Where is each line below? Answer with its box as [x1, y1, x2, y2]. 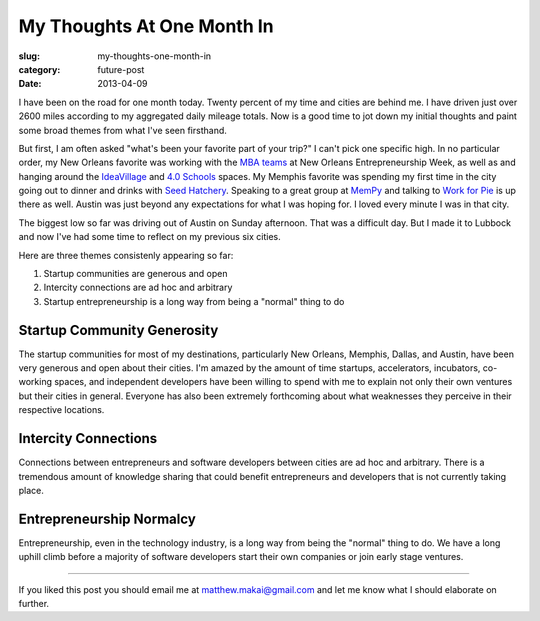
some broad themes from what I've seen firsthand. [18, 124, 227, 136]
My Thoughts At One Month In [18, 15, 274, 37]
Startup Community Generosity [18, 321, 219, 339]
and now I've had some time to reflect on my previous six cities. [18, 231, 281, 243]
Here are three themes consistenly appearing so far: [18, 249, 234, 261]
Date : [18, 78, 42, 90]
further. [18, 598, 50, 610]
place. [18, 484, 45, 496]
